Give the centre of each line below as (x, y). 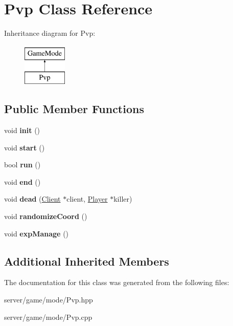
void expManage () (37, 233)
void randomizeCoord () (46, 216)
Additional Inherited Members (87, 261)
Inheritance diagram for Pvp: (50, 33)
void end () (22, 181)
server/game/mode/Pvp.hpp (49, 300)
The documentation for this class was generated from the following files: (117, 282)
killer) (123, 199)
